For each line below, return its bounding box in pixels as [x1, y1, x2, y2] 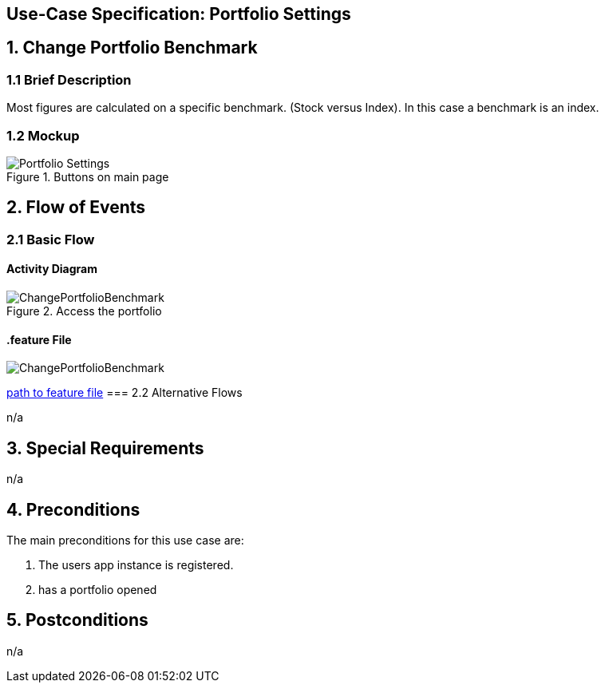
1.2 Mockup [6, 127, 80, 144]
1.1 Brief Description [6, 71, 132, 88]
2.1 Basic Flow [6, 231, 95, 247]
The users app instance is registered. [38, 557, 234, 572]
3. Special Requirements [6, 438, 204, 458]
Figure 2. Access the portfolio [6, 304, 162, 319]
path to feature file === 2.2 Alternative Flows [6, 386, 243, 400]
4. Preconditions [6, 499, 140, 520]
